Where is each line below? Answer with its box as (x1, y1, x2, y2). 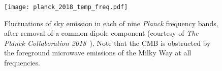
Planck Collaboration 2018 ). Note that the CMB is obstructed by (4, 37, 211, 48)
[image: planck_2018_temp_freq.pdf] (4, 4, 128, 11)
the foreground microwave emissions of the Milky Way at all (4, 47, 192, 58)
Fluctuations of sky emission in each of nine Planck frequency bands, (4, 18, 218, 28)
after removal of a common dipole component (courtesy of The (4, 28, 199, 38)
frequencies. (4, 57, 40, 68)
